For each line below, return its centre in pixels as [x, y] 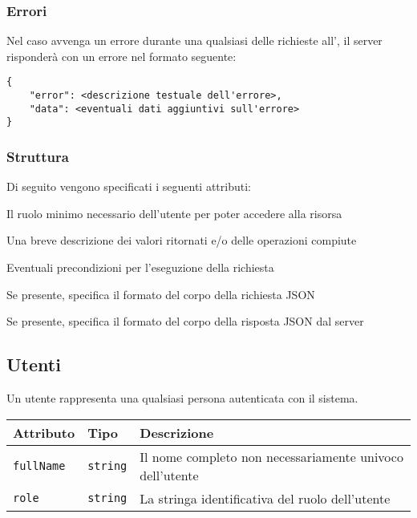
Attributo [44, 432]
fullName [39, 465]
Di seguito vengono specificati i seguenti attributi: [129, 186]
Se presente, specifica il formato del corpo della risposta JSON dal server [185, 321]
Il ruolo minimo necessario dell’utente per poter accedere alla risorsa [174, 213]
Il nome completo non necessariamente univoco [271, 456]
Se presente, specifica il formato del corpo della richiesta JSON [161, 294]
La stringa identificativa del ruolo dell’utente [265, 498]
